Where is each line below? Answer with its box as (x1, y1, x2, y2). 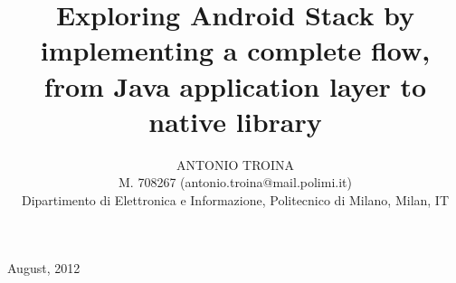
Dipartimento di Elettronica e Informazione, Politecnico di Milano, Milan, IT (21, 190, 450, 209)
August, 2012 (7, 259, 81, 278)
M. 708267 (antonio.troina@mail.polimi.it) (119, 173, 352, 192)
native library (148, 102, 322, 139)
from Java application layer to (43, 67, 427, 104)
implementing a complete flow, (40, 32, 431, 69)
